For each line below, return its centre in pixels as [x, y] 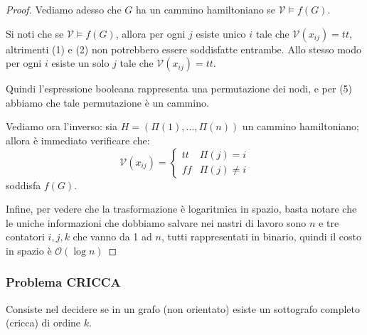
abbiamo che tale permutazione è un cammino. [107, 102]
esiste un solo [80, 63]
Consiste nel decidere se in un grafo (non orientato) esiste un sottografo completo [183, 308]
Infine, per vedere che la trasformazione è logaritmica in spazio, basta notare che [181, 209]
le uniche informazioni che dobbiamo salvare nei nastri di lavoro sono [156, 222]
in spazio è [29, 250]
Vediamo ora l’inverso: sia [62, 126]
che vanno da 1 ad [112, 236]
